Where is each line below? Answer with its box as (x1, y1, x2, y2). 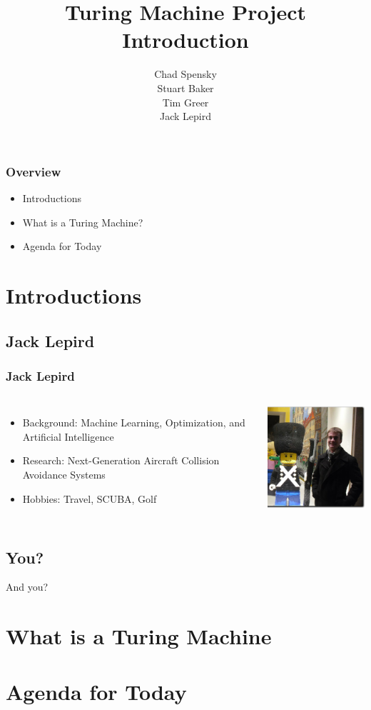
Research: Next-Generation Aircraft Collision (22, 453, 220, 468)
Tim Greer (162, 94, 209, 109)
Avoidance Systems (22, 466, 106, 481)
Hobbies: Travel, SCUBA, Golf (22, 491, 157, 506)
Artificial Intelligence (22, 429, 114, 444)
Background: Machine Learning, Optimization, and (22, 415, 245, 430)
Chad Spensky (154, 66, 217, 81)
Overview (6, 162, 61, 180)
